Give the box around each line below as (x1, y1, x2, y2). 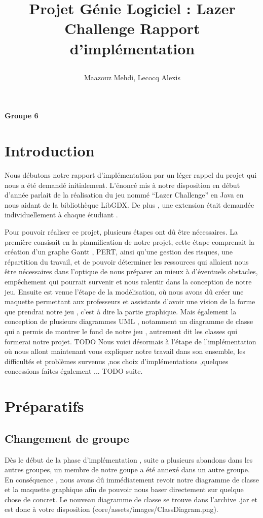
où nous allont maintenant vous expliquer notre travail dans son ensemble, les (5, 346, 246, 357)
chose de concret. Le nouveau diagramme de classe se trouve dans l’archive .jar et (5, 494, 257, 504)
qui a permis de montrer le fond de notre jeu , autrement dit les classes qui (5, 326, 238, 336)
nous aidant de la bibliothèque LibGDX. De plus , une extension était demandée (5, 199, 254, 210)
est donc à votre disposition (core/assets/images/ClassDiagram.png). (5, 504, 218, 514)
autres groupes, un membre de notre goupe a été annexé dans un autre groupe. (5, 464, 250, 475)
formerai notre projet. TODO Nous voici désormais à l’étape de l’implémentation (5, 336, 256, 346)
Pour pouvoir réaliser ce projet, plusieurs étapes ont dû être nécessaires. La (5, 226, 238, 237)
